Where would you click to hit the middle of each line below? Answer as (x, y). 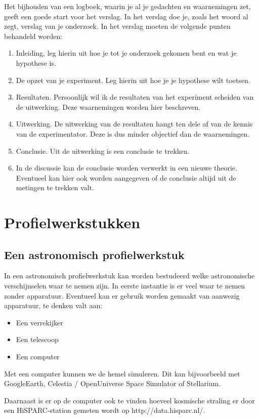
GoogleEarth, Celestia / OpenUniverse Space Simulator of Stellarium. (113, 383)
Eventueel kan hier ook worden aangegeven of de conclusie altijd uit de (126, 177)
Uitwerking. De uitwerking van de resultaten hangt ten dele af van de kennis (134, 124)
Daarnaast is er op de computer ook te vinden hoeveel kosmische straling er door (129, 400)
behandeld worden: (33, 36)
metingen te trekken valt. (55, 187)
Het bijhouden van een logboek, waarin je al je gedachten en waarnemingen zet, (127, 6)
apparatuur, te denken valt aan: (53, 305)
